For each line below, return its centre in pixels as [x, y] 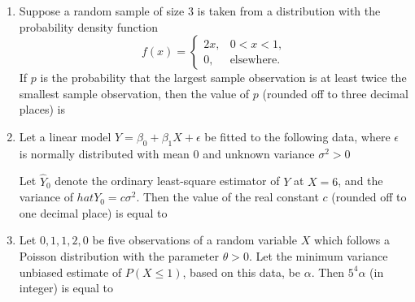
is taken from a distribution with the [289, 11]
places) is [42, 109]
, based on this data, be [241, 272]
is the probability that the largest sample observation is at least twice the [223, 78]
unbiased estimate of [70, 272]
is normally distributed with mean [104, 153]
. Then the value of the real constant [227, 197]
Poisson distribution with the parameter [119, 255]
